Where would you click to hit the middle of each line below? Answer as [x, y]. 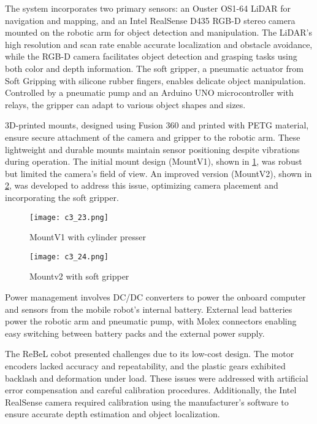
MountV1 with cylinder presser [88, 237]
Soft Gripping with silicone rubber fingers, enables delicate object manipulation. [155, 80]
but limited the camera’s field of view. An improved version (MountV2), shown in [158, 173]
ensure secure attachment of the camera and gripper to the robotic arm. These [153, 137]
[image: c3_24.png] [69, 257]
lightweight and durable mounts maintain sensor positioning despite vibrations [152, 149]
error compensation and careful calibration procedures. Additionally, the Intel [151, 390]
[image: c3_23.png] [69, 217]
